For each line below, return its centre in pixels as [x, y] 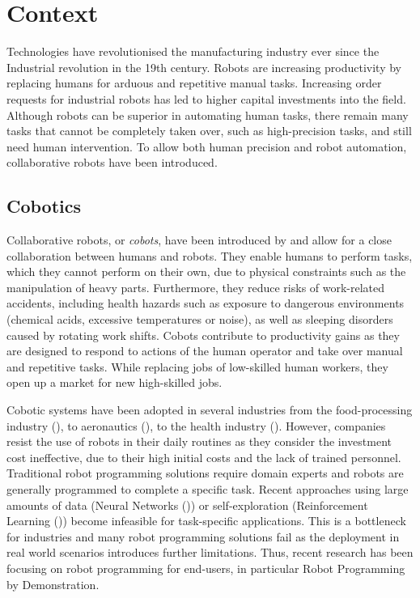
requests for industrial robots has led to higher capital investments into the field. [206, 98]
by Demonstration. [53, 584]
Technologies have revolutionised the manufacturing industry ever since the [193, 51]
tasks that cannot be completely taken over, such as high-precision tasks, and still [209, 131]
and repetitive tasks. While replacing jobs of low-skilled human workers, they [197, 366]
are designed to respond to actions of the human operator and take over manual [205, 351]
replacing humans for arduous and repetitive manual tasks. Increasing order [194, 83]
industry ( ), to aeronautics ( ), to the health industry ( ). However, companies [196, 425]
